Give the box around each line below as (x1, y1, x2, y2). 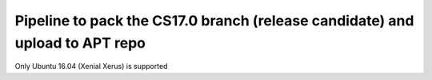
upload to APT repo (14, 34, 146, 51)
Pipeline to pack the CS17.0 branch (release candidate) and (14, 12, 414, 29)
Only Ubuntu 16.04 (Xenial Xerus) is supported (14, 62, 168, 71)
